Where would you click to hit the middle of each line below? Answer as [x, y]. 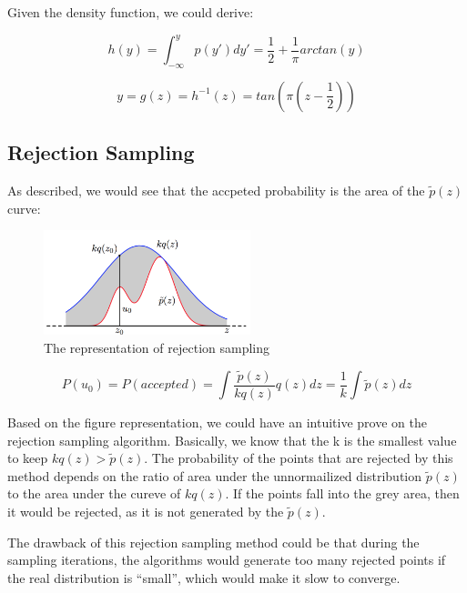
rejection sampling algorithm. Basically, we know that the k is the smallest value [232, 440]
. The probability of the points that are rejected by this [299, 458]
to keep [28, 458]
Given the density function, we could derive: [131, 12]
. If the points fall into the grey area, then [342, 493]
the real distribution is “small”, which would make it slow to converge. [204, 577]
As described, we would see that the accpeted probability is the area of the [216, 191]
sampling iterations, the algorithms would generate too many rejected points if [227, 560]
